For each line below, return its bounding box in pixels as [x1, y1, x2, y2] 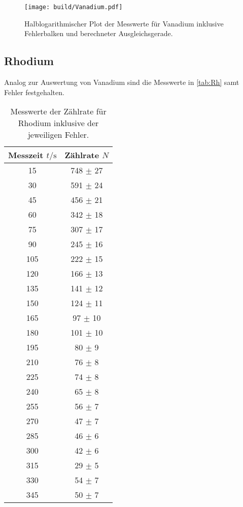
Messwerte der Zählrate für [10, 105, 107, 117]
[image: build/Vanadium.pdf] [24, 4, 123, 11]
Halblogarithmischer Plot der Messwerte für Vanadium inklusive [24, 18, 224, 28]
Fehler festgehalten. [4, 86, 64, 97]
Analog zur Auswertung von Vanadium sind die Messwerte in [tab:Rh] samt [4, 77, 239, 87]
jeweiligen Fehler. [27, 129, 89, 141]
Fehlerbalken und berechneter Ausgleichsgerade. [24, 28, 173, 39]
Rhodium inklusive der [18, 117, 99, 129]
